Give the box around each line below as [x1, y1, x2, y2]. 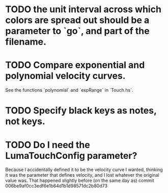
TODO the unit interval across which [5, 4, 162, 15]
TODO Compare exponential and [5, 60, 145, 71]
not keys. [5, 116, 46, 127]
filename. [5, 36, 47, 48]
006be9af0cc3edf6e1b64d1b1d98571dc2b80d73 [5, 183, 108, 189]
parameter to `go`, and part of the [5, 25, 150, 37]
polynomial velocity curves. [5, 70, 126, 82]
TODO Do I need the [5, 139, 90, 151]
